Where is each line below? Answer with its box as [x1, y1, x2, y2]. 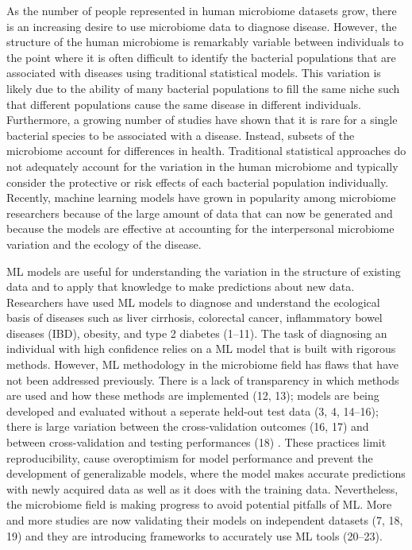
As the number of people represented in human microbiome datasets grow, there [6, 2, 397, 18]
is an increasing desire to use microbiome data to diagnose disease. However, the [6, 17, 397, 34]
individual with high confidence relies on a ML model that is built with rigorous [6, 340, 396, 357]
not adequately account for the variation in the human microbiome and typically [6, 157, 399, 174]
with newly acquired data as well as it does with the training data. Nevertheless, [6, 480, 399, 497]
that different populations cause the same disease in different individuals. [6, 95, 361, 112]
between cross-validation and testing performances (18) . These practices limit [6, 434, 387, 451]
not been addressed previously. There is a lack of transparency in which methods [6, 371, 399, 388]
